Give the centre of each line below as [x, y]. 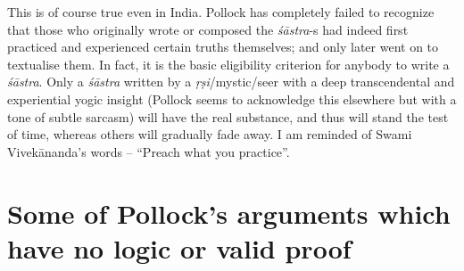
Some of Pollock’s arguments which [229, 213]
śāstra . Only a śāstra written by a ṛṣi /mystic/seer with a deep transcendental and [231, 82]
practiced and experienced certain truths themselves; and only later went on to [223, 47]
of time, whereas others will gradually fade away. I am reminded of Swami [210, 134]
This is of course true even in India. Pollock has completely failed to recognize [221, 12]
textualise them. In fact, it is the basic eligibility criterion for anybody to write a [228, 64]
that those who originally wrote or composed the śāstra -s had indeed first [208, 29]
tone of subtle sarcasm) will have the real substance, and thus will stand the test [228, 116]
